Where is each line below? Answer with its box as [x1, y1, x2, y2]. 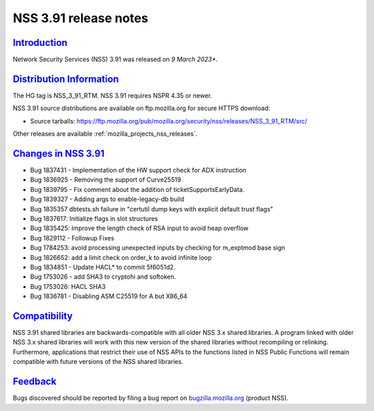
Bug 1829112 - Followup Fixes [30, 234, 114, 242]
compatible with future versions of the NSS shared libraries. [12, 358, 184, 366]
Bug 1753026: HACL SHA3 [30, 282, 106, 290]
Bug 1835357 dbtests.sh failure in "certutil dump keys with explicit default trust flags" [30, 204, 274, 213]
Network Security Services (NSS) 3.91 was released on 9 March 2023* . [12, 55, 218, 64]
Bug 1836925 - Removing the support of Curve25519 [30, 175, 181, 184]
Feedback [12, 376, 57, 387]
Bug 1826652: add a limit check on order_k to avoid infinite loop [30, 253, 212, 261]
